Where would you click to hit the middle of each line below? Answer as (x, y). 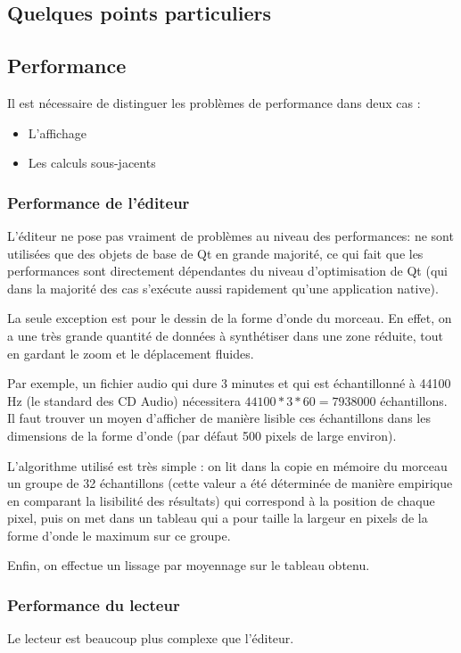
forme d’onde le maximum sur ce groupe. (119, 535)
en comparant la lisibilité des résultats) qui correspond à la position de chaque (221, 500)
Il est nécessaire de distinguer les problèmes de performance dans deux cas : (214, 102)
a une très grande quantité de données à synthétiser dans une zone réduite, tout (225, 335)
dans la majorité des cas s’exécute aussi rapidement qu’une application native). (223, 288)
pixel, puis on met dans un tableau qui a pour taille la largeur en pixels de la (218, 518)
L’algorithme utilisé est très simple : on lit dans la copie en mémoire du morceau (227, 465)
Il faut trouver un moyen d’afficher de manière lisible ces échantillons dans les (219, 418)
